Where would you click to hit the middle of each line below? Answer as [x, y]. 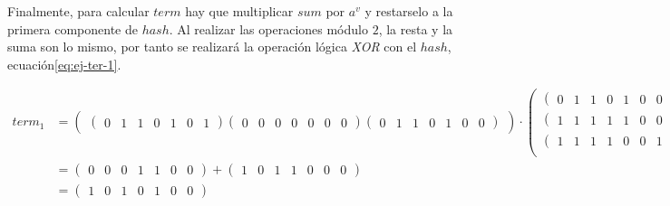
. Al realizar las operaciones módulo [268, 28]
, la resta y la [416, 28]
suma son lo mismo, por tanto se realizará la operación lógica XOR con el [212, 47]
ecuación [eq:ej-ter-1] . [64, 64]
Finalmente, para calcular [78, 11]
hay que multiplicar [239, 11]
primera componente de [73, 28]
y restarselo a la [409, 11]
